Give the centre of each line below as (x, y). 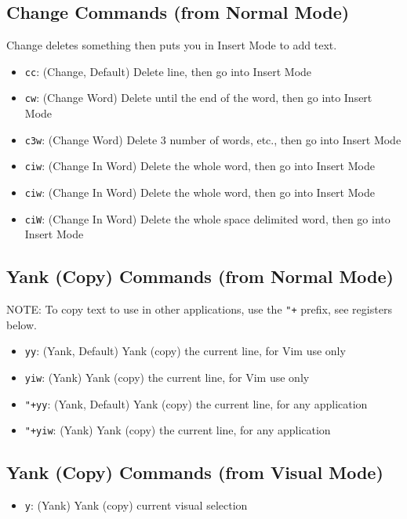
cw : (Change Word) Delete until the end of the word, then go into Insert (198, 98)
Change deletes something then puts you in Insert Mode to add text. (172, 45)
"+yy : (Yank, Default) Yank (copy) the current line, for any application (196, 403)
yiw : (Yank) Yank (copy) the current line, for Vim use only (167, 377)
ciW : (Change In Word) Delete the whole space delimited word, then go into (207, 218)
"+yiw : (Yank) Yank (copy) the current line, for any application (178, 430)
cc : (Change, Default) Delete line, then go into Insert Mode (168, 71)
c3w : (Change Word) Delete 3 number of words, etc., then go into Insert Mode (213, 139)
